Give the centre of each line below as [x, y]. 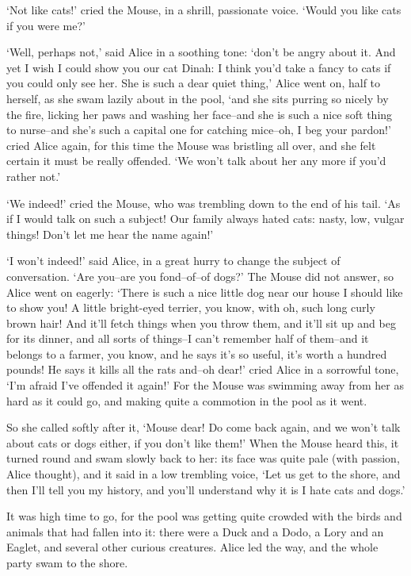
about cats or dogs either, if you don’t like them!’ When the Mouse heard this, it [203, 442]
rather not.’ [34, 176]
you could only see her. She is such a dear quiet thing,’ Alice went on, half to [194, 83]
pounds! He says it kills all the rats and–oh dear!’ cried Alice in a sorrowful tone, [203, 369]
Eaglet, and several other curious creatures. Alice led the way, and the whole [192, 547]
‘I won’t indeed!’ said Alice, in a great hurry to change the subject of [173, 261]
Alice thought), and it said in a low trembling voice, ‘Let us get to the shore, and [204, 474]
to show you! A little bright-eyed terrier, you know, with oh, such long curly [191, 307]
